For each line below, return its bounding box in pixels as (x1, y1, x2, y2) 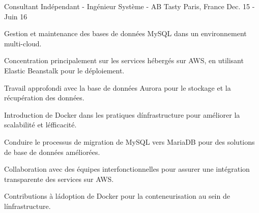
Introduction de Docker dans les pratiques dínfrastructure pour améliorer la (4, 109, 240, 120)
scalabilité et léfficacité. (4, 119, 77, 130)
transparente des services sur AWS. (4, 173, 114, 184)
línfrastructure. (4, 200, 51, 211)
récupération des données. (4, 92, 84, 103)
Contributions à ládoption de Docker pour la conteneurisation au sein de (4, 191, 230, 201)
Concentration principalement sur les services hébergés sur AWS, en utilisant (4, 55, 244, 66)
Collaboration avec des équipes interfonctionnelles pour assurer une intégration (4, 164, 250, 174)
